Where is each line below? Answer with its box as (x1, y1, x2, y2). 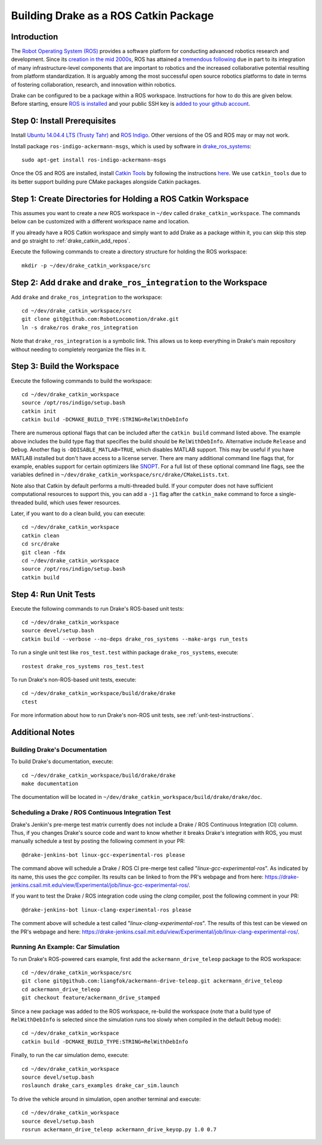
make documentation (21, 780, 79, 787)
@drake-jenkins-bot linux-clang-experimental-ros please (21, 906, 192, 913)
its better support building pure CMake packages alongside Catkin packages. (11, 178, 201, 185)
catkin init (21, 408, 57, 415)
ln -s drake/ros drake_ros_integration (21, 324, 138, 331)
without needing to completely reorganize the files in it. (11, 345, 147, 353)
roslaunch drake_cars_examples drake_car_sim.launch (21, 1082, 179, 1089)
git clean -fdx (21, 549, 66, 556)
